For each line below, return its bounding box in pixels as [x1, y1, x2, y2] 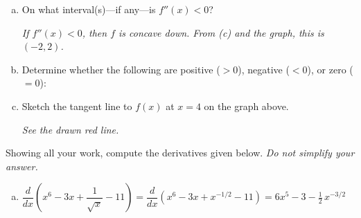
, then [82, 25, 107, 39]
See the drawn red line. [21, 122, 119, 136]
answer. [6, 158, 38, 173]
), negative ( [238, 62, 290, 76]
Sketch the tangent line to [21, 98, 132, 113]
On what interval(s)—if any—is [21, 2, 156, 16]
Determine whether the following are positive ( [21, 62, 220, 76]
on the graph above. [204, 98, 289, 113]
